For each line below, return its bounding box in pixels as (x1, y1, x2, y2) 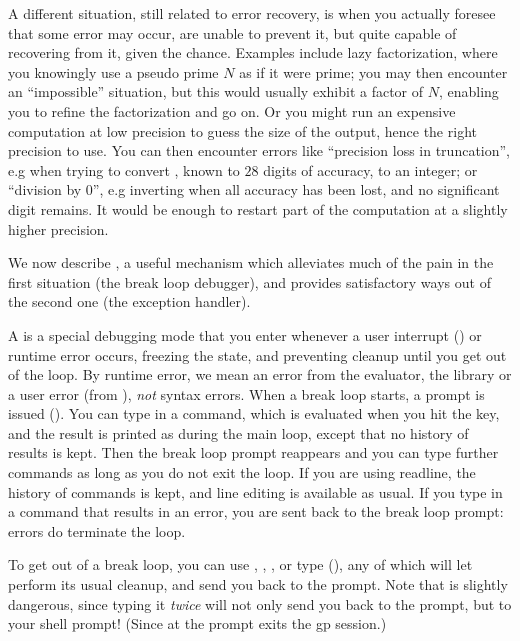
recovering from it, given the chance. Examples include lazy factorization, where (8, 42, 498, 63)
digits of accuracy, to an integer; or (263, 159, 478, 180)
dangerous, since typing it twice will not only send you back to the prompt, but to (8, 593, 512, 614)
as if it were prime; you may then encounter (239, 61, 508, 82)
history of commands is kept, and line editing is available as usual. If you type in (8, 481, 503, 502)
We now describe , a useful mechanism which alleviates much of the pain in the (8, 252, 494, 273)
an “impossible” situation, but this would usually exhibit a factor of (8, 81, 424, 102)
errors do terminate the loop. (8, 520, 186, 541)
